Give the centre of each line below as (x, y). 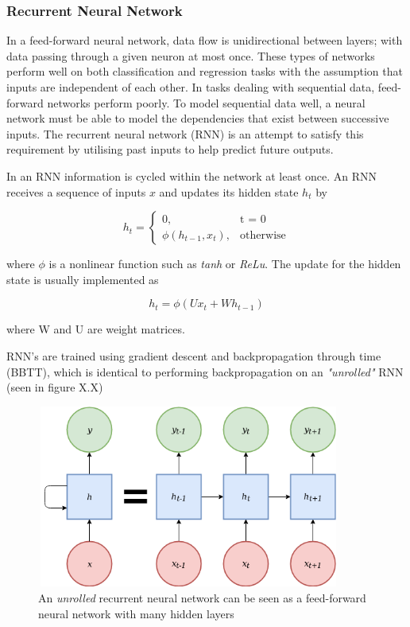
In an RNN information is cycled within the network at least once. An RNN (192, 175)
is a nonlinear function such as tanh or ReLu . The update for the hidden (225, 264)
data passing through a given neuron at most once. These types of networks (191, 55)
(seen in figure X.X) (55, 387)
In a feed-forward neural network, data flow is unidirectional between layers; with (205, 40)
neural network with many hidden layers (136, 613)
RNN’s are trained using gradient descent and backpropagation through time (194, 355)
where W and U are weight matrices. (96, 329)
